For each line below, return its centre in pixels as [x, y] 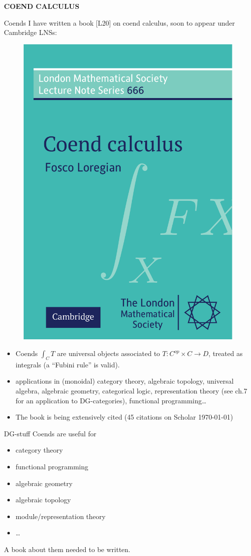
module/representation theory [61, 516]
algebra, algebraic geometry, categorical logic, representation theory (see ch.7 [131, 391]
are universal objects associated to [109, 353]
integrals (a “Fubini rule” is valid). [68, 364]
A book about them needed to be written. [67, 549]
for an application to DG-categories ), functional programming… [111, 400]
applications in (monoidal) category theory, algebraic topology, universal [125, 381]
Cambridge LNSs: [31, 32]
